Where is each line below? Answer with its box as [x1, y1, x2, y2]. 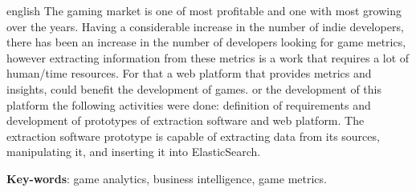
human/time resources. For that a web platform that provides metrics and [6, 65, 372, 82]
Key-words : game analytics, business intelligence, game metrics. [6, 170, 327, 186]
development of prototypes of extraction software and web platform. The [6, 112, 365, 129]
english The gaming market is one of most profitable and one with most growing [6, 2, 402, 18]
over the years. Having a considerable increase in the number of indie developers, [6, 18, 404, 34]
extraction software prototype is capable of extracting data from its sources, [6, 127, 380, 144]
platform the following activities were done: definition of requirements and [6, 96, 371, 113]
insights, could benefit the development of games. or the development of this [6, 80, 381, 97]
